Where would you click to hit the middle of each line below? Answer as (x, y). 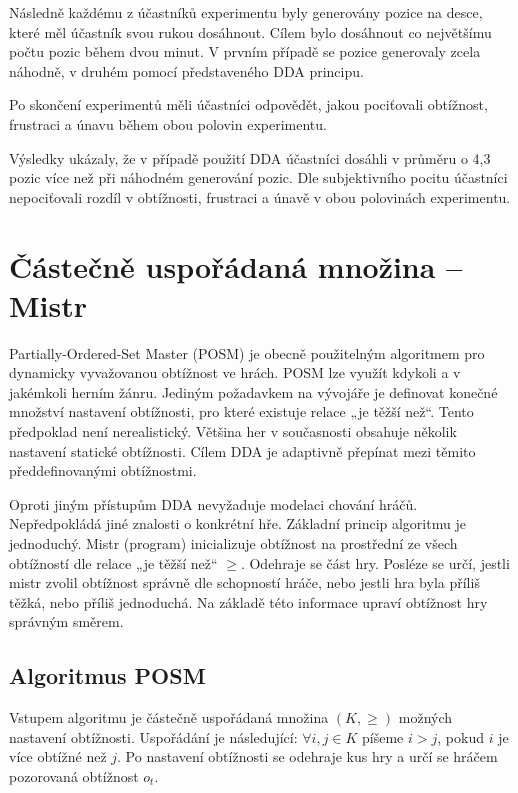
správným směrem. (66, 621)
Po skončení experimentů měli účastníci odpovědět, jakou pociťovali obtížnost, (248, 104)
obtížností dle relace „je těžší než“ (113, 562)
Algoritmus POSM (107, 675)
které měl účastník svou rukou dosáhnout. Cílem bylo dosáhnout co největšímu (250, 31)
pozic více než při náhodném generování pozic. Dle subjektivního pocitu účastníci (258, 177)
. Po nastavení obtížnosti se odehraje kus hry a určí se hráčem (307, 756)
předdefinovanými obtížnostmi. (103, 470)
